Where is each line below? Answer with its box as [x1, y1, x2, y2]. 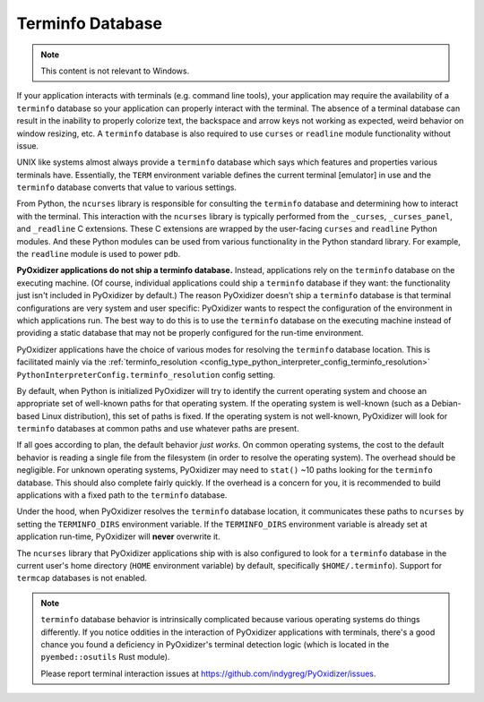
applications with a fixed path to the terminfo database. [16, 490, 228, 501]
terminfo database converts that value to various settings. [16, 182, 238, 193]
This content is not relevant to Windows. [40, 65, 190, 76]
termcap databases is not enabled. [16, 573, 148, 584]
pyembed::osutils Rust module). [40, 652, 170, 663]
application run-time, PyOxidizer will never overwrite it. [16, 531, 220, 542]
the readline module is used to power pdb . [16, 249, 181, 260]
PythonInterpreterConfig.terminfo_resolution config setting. [16, 369, 276, 380]
